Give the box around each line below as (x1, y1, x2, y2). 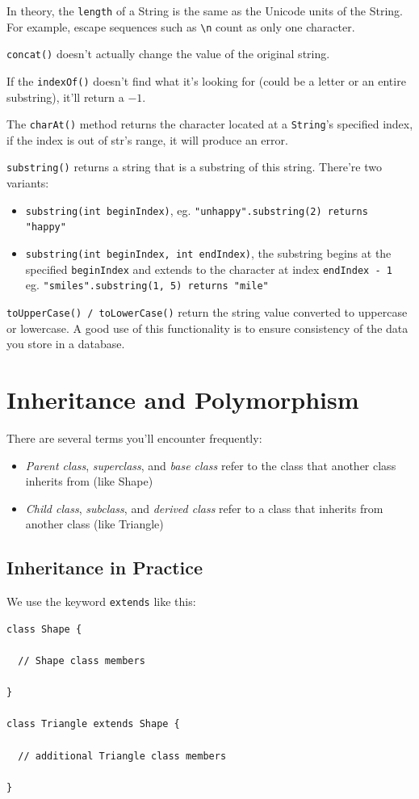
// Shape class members (18, 654, 145, 667)
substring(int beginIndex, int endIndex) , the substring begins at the (25, 245, 392, 262)
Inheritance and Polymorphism (6, 383, 359, 416)
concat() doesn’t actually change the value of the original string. (6, 45, 330, 62)
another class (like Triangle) (25, 515, 164, 532)
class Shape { (6, 623, 82, 635)
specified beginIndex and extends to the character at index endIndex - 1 (25, 260, 392, 277)
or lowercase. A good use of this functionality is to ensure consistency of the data (6, 319, 409, 336)
